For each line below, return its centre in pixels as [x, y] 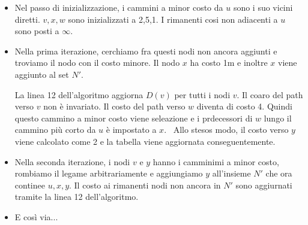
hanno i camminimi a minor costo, [216, 161]
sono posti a [37, 31]
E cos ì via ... [36, 216]
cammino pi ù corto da [55, 130]
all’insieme [231, 173]
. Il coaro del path [270, 94]
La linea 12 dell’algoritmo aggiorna [79, 94]
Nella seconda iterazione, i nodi [72, 161]
